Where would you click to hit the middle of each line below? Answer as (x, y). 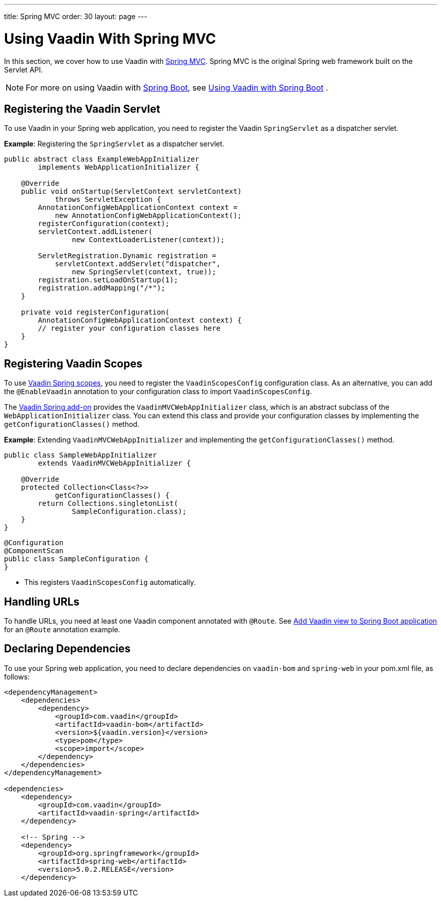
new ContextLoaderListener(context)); (148, 240)
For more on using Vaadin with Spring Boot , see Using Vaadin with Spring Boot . (177, 87)
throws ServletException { (108, 200)
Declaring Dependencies (67, 649)
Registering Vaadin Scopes (73, 363)
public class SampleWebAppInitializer (81, 455)
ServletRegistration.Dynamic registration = (127, 256)
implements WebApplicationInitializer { (119, 167)
